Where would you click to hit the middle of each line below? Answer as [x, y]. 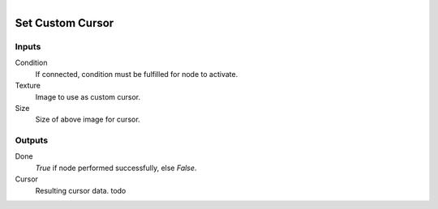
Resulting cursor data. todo [81, 190]
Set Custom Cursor [64, 23]
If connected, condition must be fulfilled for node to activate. [137, 74]
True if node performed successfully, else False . [116, 168]
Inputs [28, 46]
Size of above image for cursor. [88, 119]
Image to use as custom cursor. [88, 96]
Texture [28, 86]
